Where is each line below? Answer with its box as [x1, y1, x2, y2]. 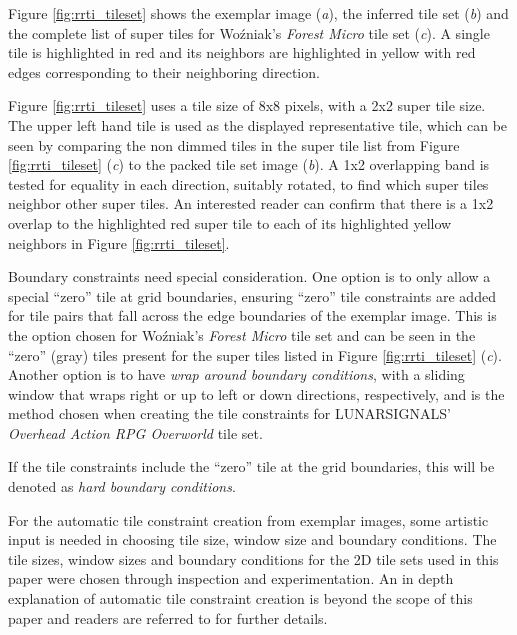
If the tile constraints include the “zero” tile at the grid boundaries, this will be [8, 456, 495, 477]
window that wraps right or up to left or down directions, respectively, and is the [8, 383, 505, 404]
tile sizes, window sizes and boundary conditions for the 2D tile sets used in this [8, 548, 499, 569]
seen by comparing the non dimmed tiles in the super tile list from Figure [8, 134, 460, 155]
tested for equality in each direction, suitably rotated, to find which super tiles [8, 173, 489, 194]
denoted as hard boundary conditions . [8, 476, 236, 497]
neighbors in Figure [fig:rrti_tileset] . [8, 232, 230, 253]
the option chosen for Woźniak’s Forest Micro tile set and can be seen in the [8, 324, 476, 345]
